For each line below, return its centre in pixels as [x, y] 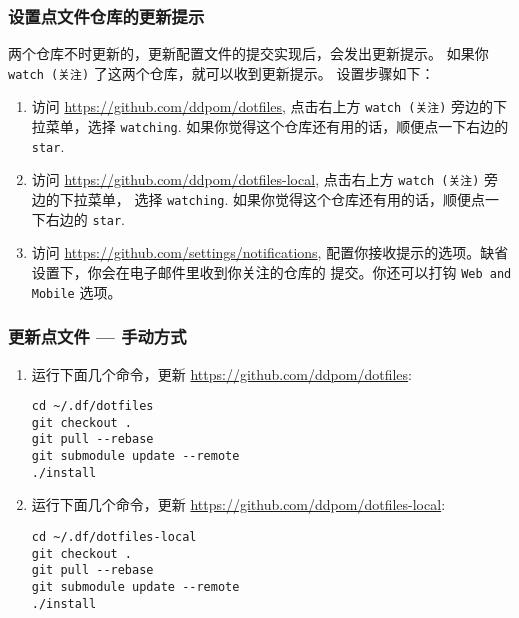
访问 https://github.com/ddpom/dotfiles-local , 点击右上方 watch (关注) [255, 179]
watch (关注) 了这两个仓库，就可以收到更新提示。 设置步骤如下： [221, 72]
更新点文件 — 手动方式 [97, 336]
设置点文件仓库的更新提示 [106, 15]
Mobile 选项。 [76, 291]
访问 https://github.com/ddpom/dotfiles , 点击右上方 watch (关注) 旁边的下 [269, 106]
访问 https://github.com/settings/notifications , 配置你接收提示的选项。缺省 [270, 252]
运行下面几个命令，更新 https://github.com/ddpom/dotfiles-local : [238, 504]
